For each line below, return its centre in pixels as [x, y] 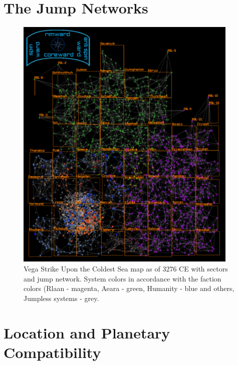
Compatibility [52, 352]
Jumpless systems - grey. [61, 298]
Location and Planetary [87, 332]
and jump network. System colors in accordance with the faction [123, 278]
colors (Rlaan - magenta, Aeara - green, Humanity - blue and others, [129, 288]
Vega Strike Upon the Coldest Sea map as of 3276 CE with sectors [126, 268]
